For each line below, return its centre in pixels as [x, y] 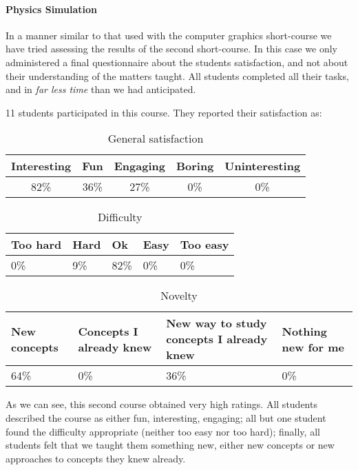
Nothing [305, 331]
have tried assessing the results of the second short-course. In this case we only [171, 49]
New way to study [217, 323]
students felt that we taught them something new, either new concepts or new [170, 445]
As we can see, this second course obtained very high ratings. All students [161, 404]
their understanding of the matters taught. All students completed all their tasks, [177, 75]
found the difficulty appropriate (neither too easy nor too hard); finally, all [163, 431]
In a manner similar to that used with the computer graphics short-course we [169, 35]
